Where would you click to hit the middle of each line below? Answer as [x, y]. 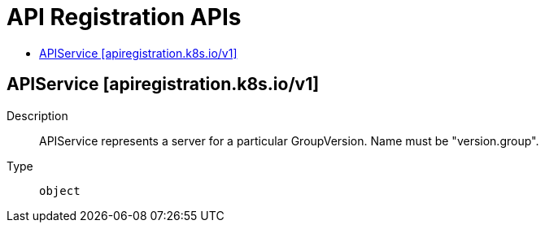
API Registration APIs [124, 17]
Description [37, 115]
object [60, 190]
